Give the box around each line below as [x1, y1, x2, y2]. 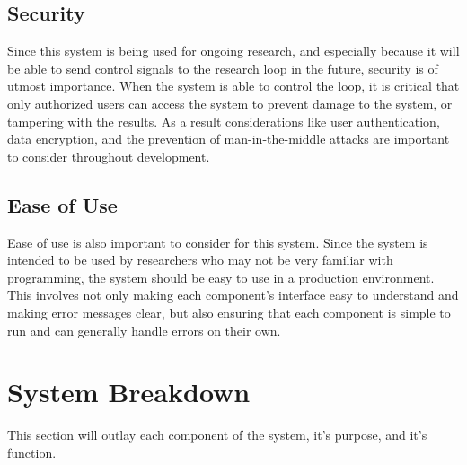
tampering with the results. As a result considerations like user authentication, [7, 111, 440, 130]
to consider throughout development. [7, 146, 210, 165]
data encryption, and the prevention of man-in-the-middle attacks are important [7, 129, 450, 148]
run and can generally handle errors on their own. [7, 320, 281, 339]
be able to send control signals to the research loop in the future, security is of [7, 58, 438, 77]
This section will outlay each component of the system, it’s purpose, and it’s [7, 426, 427, 444]
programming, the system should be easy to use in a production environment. [7, 268, 435, 286]
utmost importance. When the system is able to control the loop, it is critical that [7, 76, 460, 95]
